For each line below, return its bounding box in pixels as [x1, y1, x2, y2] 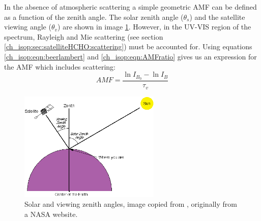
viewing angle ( [4, 21, 51, 32]
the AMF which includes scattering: [4, 61, 115, 72]
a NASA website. [24, 208, 78, 219]
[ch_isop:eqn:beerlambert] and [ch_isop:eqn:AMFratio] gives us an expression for [4, 51, 257, 61]
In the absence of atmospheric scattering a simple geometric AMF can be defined [4, 2, 257, 12]
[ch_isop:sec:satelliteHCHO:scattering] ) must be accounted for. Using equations [4, 41, 252, 52]
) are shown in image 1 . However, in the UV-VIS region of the [57, 21, 251, 32]
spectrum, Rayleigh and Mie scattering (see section [4, 31, 163, 42]
